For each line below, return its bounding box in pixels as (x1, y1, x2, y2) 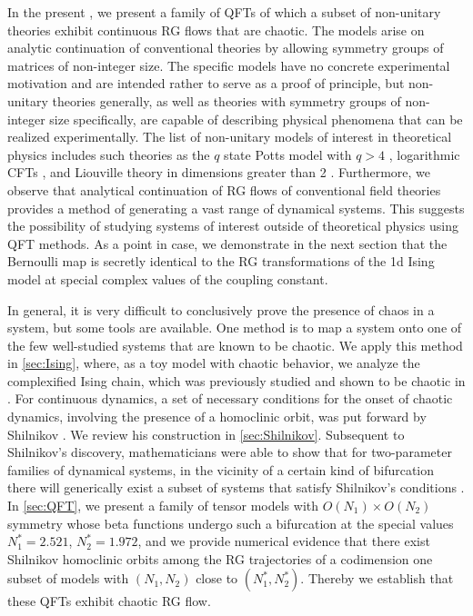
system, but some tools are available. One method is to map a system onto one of (7, 318, 462, 337)
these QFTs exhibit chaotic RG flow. (7, 591, 211, 611)
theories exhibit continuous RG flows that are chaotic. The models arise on (7, 20, 425, 39)
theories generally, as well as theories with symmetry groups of (52, 91, 401, 110)
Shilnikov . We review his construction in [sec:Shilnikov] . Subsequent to (7, 424, 405, 443)
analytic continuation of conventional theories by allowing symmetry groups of (7, 38, 444, 57)
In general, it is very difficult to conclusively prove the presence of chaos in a (7, 300, 435, 319)
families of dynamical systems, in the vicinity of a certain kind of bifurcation (7, 460, 435, 479)
